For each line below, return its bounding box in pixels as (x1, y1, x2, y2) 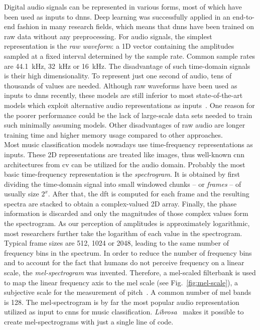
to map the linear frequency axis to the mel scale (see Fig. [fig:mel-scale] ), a (4, 277, 238, 287)
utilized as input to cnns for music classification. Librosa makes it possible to (4, 306, 244, 317)
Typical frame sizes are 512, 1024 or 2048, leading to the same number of (4, 238, 229, 248)
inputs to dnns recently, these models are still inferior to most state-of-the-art (4, 90, 243, 100)
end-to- (232, 11, 255, 22)
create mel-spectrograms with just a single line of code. (4, 316, 174, 326)
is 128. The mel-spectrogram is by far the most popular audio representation (4, 296, 239, 307)
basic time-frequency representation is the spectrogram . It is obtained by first (4, 169, 240, 179)
